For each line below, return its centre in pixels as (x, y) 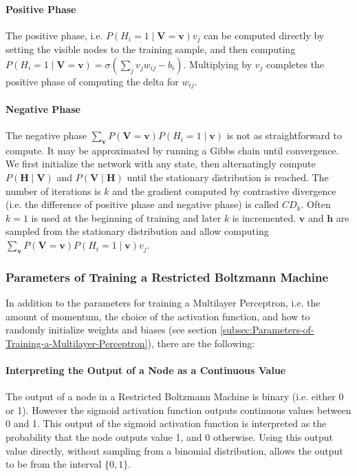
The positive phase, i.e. (54, 35)
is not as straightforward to (284, 135)
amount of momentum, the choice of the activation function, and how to (158, 316)
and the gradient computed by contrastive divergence (224, 190)
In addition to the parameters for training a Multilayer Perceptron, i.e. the (163, 303)
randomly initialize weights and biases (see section (111, 330)
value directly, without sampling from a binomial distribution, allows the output (174, 450)
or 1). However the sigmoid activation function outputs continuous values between (178, 410)
